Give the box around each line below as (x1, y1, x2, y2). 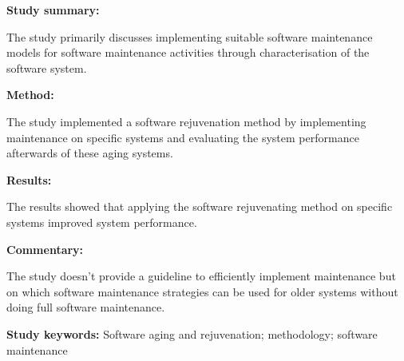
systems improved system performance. (6, 213, 197, 230)
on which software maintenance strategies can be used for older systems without (6, 283, 398, 300)
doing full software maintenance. (6, 299, 165, 315)
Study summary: (6, 2, 100, 18)
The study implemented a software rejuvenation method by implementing (6, 113, 366, 129)
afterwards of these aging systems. (6, 145, 173, 161)
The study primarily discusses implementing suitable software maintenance (6, 28, 373, 45)
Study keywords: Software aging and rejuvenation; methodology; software (6, 325, 378, 342)
